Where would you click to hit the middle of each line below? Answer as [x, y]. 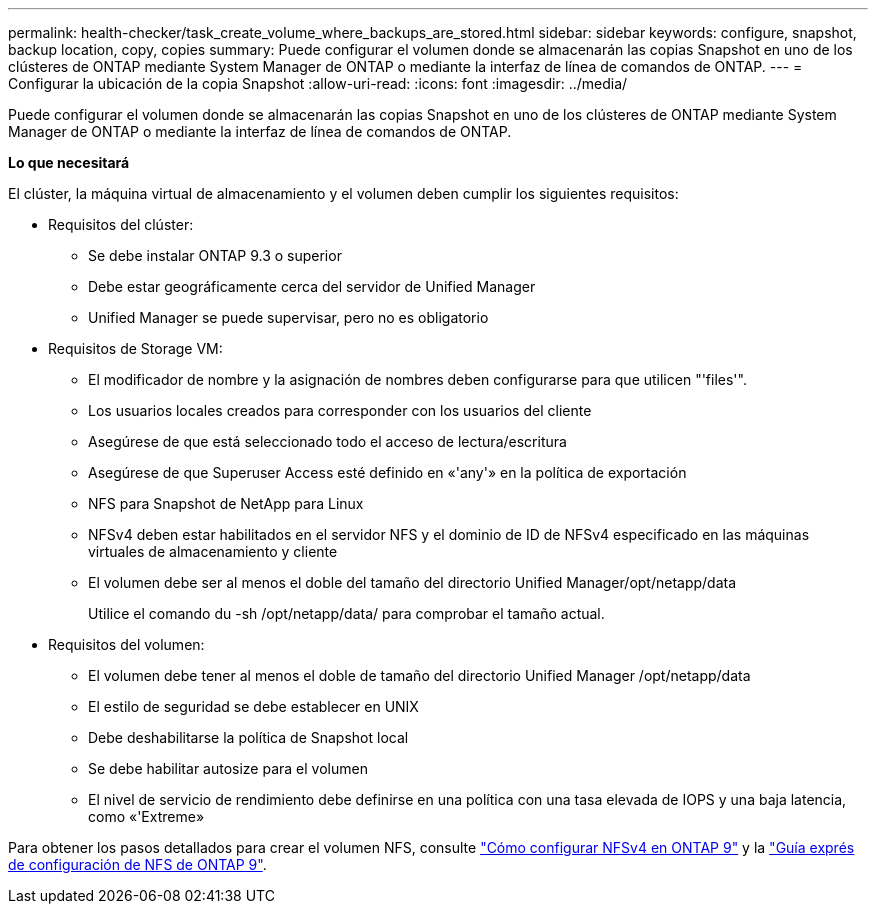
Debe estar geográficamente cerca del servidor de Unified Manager [312, 286]
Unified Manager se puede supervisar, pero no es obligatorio [288, 317]
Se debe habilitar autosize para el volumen [228, 768]
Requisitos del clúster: [121, 224]
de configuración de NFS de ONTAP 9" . [137, 864]
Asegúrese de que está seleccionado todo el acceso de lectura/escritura [327, 441]
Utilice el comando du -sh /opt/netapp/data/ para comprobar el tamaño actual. [346, 613]
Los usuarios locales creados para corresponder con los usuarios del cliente [340, 410]
